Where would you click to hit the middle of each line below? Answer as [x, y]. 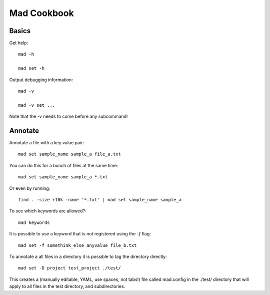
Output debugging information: [41, 80]
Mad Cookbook [42, 13]
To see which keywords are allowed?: [48, 211]
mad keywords [34, 222]
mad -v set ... [37, 105]
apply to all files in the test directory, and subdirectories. [67, 286]
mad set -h [31, 68]
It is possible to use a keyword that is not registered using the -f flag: [80, 234]
